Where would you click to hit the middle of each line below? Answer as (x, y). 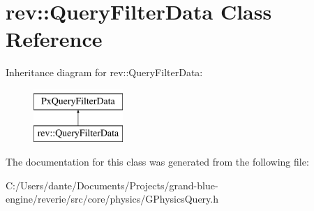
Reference (54, 39)
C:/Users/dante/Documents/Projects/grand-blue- (112, 185)
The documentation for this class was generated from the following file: (157, 162)
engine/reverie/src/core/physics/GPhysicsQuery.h (112, 199)
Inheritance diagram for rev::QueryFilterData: (104, 72)
